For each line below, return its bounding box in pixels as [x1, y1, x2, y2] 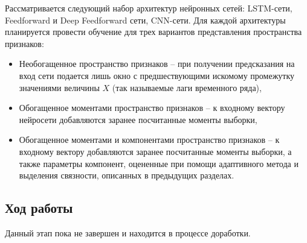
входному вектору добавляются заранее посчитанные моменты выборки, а [19, 145, 292, 157]
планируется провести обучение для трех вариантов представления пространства [5, 25, 302, 38]
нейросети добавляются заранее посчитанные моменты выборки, [19, 113, 257, 125]
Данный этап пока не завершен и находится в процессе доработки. [5, 226, 251, 239]
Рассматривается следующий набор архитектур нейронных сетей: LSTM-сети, [5, 2, 292, 14]
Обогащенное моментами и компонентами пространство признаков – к [19, 133, 280, 146]
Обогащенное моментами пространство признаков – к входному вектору [19, 101, 285, 114]
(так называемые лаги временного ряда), [112, 81, 262, 93]
